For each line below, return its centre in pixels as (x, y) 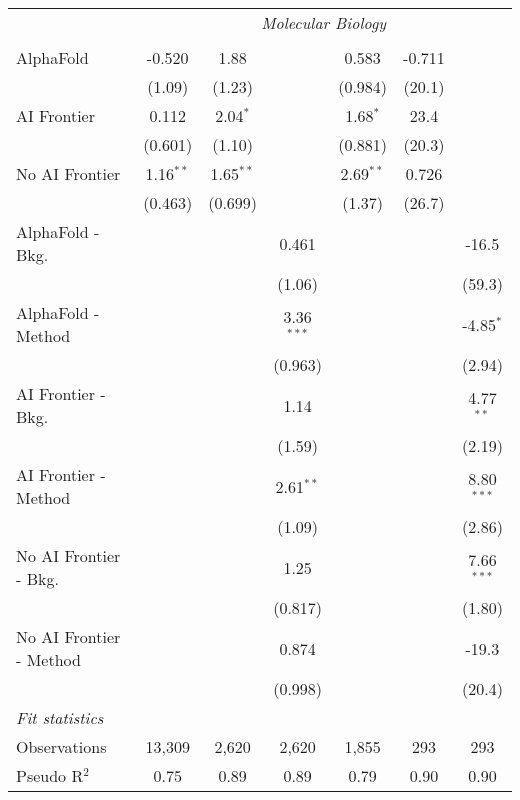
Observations (61, 746)
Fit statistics (60, 717)
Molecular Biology (324, 22)
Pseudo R (50, 775)
